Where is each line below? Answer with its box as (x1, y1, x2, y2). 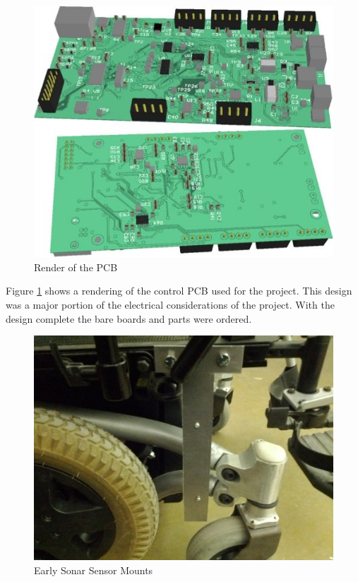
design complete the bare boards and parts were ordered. (6, 311, 252, 326)
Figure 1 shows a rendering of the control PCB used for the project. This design (6, 283, 352, 298)
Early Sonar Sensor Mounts (34, 562, 153, 577)
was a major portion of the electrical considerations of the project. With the (6, 297, 335, 311)
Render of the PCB (34, 259, 118, 274)
